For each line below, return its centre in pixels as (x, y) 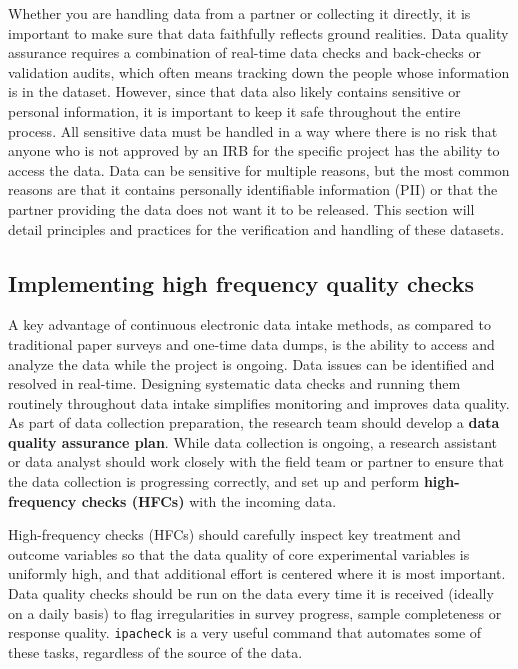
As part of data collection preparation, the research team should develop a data (254, 422)
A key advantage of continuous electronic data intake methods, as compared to (249, 324)
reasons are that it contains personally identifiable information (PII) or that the (253, 189)
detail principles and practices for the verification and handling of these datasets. (256, 228)
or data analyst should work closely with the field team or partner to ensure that (256, 461)
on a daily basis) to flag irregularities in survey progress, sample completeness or (255, 612)
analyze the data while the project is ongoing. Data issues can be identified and (251, 363)
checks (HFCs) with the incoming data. (209, 500)
